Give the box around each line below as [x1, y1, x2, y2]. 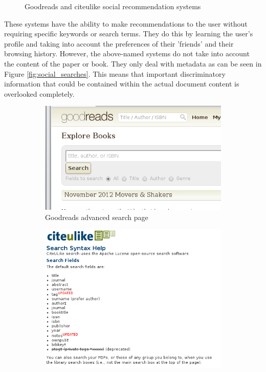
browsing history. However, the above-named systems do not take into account [4, 48, 250, 59]
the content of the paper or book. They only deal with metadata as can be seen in [4, 58, 262, 69]
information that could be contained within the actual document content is [4, 78, 239, 89]
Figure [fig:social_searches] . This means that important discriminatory [4, 68, 226, 79]
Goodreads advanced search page [45, 211, 148, 222]
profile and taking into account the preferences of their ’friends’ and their [4, 38, 234, 49]
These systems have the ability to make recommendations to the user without [4, 18, 248, 29]
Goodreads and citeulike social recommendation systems [25, 1, 201, 11]
